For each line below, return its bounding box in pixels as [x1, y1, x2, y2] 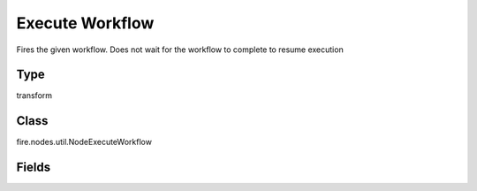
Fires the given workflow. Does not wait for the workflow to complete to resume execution [16, 44, 344, 55]
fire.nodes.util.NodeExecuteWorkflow [16, 137, 152, 148]
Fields [16, 160, 51, 175]
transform [16, 90, 53, 101]
